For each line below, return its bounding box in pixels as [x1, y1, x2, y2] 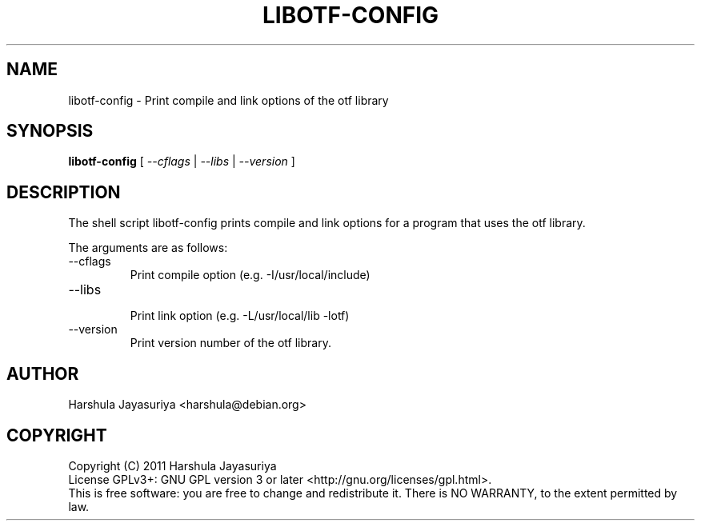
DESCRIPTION [6, 182, 121, 202]
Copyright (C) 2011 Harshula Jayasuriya [68, 458, 277, 473]
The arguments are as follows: [68, 241, 228, 255]
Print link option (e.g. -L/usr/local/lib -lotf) [130, 309, 350, 323]
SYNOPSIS [6, 121, 94, 142]
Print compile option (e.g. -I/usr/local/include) [130, 268, 371, 282]
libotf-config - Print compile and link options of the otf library [68, 93, 389, 107]
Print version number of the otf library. [130, 336, 331, 350]
